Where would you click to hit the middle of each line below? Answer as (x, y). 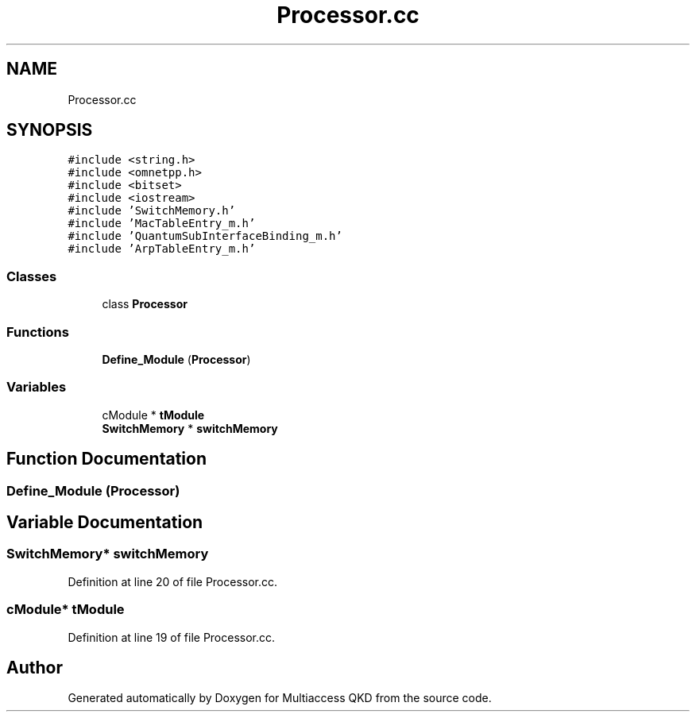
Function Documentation (106, 459)
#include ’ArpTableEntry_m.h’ (162, 249)
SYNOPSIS (50, 130)
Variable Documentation (105, 522)
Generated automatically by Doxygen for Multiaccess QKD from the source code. (280, 698)
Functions (38, 332)
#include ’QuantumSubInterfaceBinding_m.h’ (205, 236)
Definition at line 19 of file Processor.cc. (172, 637)
